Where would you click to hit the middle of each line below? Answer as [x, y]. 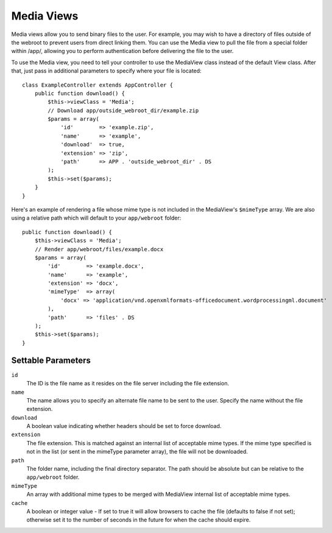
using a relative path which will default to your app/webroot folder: [96, 218]
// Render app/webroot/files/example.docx [99, 249]
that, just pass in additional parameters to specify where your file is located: [106, 71]
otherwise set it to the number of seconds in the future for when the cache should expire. [139, 520]
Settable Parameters [51, 360]
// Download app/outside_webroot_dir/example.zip [123, 110]
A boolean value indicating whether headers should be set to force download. [124, 426]
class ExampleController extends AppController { [98, 85]
